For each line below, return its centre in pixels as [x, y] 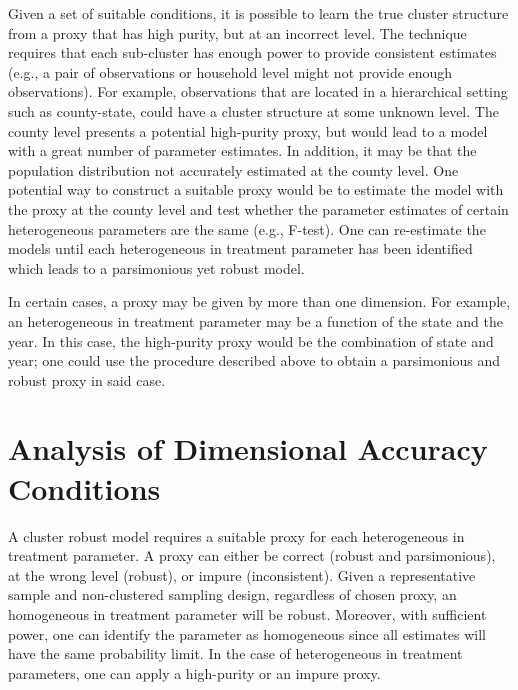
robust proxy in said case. [87, 379]
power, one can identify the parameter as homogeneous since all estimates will [247, 633]
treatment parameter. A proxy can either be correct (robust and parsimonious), [252, 555]
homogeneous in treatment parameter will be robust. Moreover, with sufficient [247, 613]
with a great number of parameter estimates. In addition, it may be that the [242, 150]
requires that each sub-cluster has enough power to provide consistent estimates [252, 52]
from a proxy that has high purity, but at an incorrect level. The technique [237, 32]
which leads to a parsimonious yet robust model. [156, 267]
